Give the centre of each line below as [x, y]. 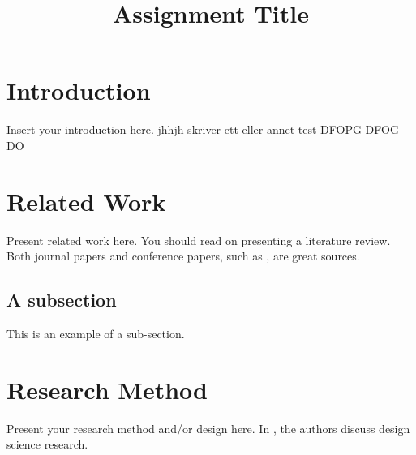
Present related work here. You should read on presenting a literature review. [199, 240]
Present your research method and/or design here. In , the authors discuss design [208, 428]
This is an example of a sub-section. [96, 334]
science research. [47, 444]
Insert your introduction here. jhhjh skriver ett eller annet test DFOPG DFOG [203, 129]
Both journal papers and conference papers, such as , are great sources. [183, 256]
